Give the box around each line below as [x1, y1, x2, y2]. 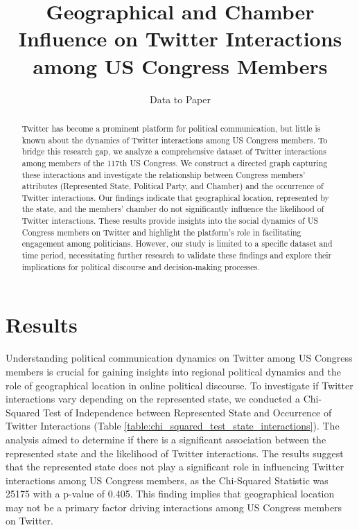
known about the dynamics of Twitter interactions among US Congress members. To [21, 134, 328, 145]
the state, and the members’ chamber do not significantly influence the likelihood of [21, 203, 324, 215]
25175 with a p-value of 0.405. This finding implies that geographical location [6, 486, 335, 501]
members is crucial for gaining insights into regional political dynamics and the [6, 364, 341, 378]
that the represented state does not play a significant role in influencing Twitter [6, 459, 344, 474]
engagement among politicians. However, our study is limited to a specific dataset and [21, 238, 333, 249]
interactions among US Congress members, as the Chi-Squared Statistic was [6, 472, 329, 487]
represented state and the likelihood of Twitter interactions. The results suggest [6, 445, 344, 460]
